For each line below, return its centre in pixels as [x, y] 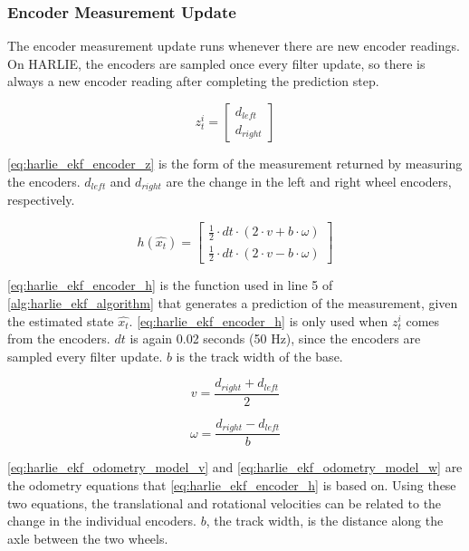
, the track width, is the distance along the [325, 521]
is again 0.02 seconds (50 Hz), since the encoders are [275, 338]
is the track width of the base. [259, 356]
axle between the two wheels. [88, 538]
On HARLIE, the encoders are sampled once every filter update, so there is [216, 63]
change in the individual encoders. [102, 521]
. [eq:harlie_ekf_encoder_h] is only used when [258, 320]
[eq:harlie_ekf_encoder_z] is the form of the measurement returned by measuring [235, 163]
